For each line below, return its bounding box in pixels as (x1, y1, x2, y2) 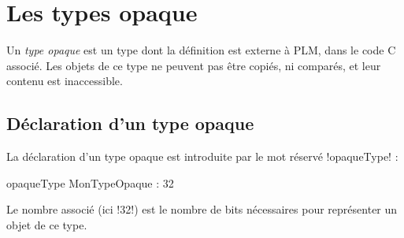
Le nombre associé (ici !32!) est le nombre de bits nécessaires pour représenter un (6, 201, 398, 218)
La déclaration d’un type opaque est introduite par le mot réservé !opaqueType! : (6, 148, 398, 165)
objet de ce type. (6, 216, 87, 232)
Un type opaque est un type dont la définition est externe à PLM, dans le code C (6, 42, 396, 58)
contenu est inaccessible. (6, 73, 123, 89)
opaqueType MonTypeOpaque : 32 (6, 174, 174, 191)
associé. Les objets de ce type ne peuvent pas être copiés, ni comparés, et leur (6, 57, 381, 73)
